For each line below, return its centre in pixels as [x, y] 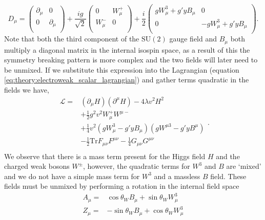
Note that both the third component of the [72, 39]
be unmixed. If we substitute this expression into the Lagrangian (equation [122, 69]
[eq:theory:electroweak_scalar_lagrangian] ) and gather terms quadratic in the [127, 80]
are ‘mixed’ [244, 166]
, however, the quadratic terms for [137, 166]
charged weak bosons [37, 166]
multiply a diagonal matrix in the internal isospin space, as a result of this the [127, 49]
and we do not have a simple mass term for [72, 176]
